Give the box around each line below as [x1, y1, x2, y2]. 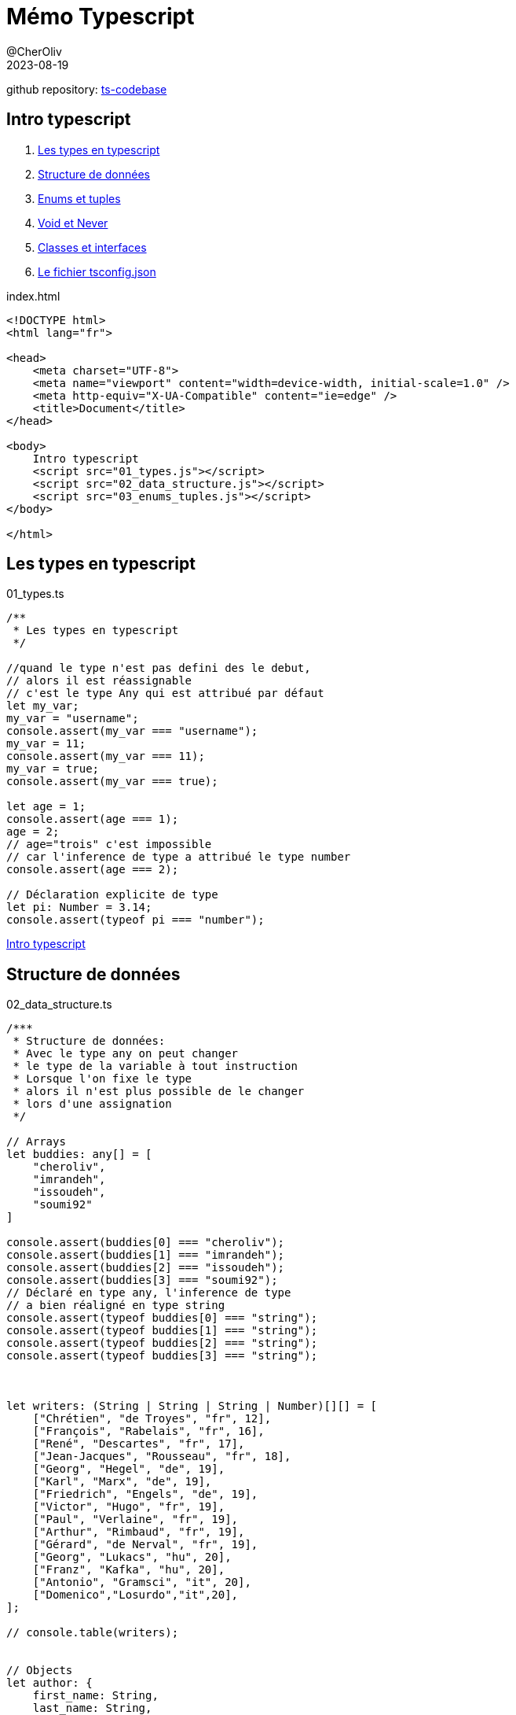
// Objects [6, 1664, 73, 1677]
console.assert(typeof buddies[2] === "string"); [6, 1337, 318, 1350]
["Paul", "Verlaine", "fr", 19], [32, 1513, 239, 1526]
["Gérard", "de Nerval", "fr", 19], [32, 1538, 258, 1551]
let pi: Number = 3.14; [6, 901, 152, 914]
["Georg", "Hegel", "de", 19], [32, 1462, 225, 1476]
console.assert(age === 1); [6, 813, 179, 826]
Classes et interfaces [38, 240, 147, 254]
